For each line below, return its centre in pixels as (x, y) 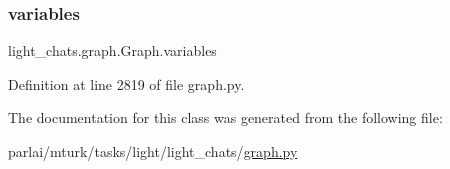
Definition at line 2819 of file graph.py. (126, 83)
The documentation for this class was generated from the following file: (225, 117)
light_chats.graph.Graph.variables (112, 50)
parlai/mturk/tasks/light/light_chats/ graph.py (153, 151)
